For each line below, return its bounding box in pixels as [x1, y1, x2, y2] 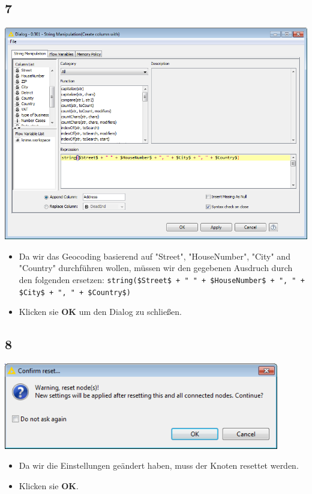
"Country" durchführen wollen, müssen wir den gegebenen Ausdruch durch [19, 261, 293, 274]
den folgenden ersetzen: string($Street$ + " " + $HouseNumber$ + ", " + [19, 273, 305, 285]
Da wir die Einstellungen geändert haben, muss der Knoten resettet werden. [19, 459, 299, 472]
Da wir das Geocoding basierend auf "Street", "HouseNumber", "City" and [19, 249, 290, 262]
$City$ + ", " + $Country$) [19, 288, 131, 297]
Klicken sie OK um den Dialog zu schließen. [19, 305, 182, 318]
